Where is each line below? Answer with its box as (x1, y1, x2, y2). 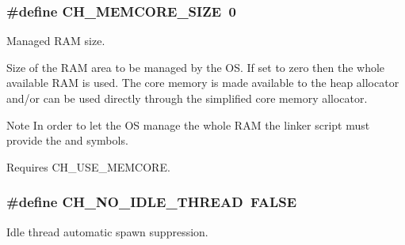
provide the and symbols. (6, 132, 128, 149)
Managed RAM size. (6, 32, 105, 49)
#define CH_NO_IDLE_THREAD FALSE (6, 192, 297, 212)
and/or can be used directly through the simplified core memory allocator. (6, 90, 368, 106)
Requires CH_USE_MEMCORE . (6, 158, 170, 175)
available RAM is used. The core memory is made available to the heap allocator (6, 74, 399, 91)
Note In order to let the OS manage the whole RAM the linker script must (6, 116, 370, 133)
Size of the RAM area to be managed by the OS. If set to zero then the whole (6, 58, 385, 75)
